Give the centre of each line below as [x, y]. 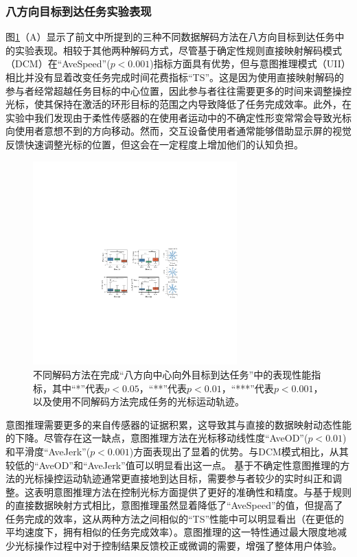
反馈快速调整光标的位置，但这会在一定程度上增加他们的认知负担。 [154, 144]
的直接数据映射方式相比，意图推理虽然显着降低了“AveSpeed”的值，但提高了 [174, 505]
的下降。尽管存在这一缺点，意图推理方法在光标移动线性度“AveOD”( [157, 438]
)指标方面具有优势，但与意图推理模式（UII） [250, 64]
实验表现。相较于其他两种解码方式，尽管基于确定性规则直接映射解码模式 [178, 50]
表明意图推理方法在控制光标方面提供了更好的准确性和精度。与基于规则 [193, 491]
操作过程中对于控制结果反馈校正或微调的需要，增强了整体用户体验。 [188, 546]
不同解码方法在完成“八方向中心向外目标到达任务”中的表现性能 [172, 374]
